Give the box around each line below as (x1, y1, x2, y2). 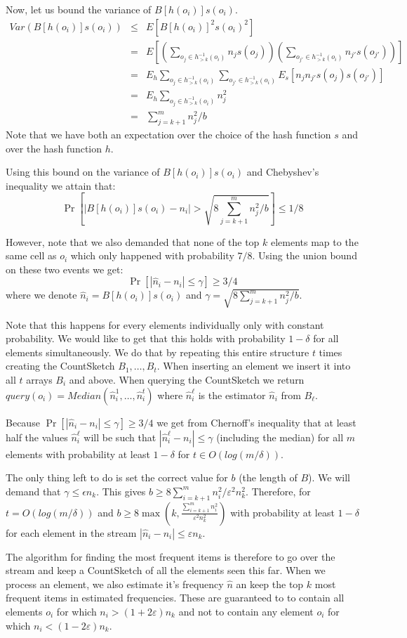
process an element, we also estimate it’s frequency (6, 576, 224, 591)
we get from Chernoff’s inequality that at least (156, 415, 356, 429)
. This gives (96, 483, 146, 498)
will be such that (84, 429, 156, 444)
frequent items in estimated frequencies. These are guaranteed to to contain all (6, 590, 345, 605)
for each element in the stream (6, 525, 137, 540)
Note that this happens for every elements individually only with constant (6, 317, 324, 332)
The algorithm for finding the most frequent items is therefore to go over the (6, 549, 335, 564)
